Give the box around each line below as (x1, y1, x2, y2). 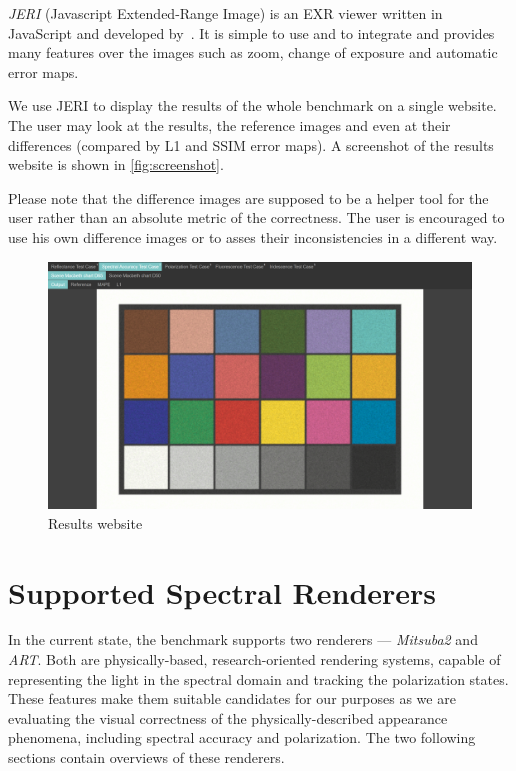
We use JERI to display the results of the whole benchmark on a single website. (8, 95, 497, 116)
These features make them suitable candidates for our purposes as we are (8, 688, 456, 709)
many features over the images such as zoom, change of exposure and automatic (8, 42, 498, 63)
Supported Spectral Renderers (8, 571, 437, 612)
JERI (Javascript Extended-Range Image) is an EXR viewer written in (8, 3, 443, 23)
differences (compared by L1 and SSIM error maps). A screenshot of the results (8, 134, 494, 155)
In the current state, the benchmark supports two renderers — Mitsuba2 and (8, 629, 478, 650)
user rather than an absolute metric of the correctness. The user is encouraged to (8, 207, 505, 228)
